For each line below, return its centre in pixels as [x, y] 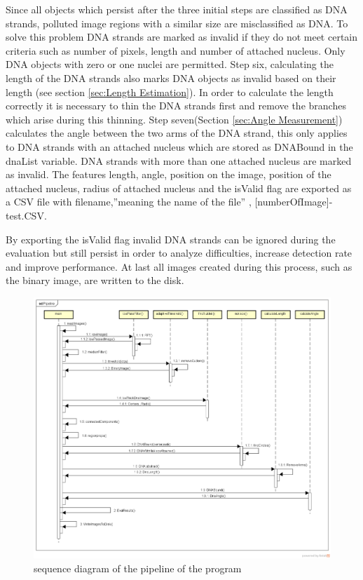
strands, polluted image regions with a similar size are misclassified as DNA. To [177, 23]
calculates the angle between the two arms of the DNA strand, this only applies [177, 133]
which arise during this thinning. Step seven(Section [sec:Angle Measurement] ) [174, 119]
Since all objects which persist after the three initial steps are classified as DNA [177, 9]
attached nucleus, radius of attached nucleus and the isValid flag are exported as [179, 188]
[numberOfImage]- [294, 202]
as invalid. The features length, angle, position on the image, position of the [169, 174]
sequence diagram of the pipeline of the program [138, 568]
